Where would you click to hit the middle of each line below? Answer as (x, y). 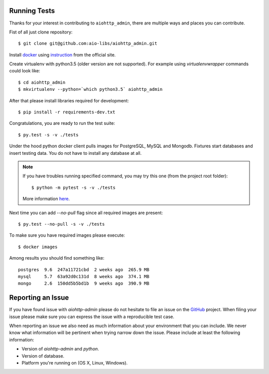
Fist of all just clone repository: (41, 32)
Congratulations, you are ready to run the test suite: (62, 123)
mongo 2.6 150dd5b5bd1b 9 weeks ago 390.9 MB (84, 284)
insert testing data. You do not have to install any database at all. (75, 153)
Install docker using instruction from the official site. (63, 54)
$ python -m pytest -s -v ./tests (73, 187)
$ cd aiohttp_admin (42, 82)
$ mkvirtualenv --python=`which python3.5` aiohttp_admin (90, 89)
